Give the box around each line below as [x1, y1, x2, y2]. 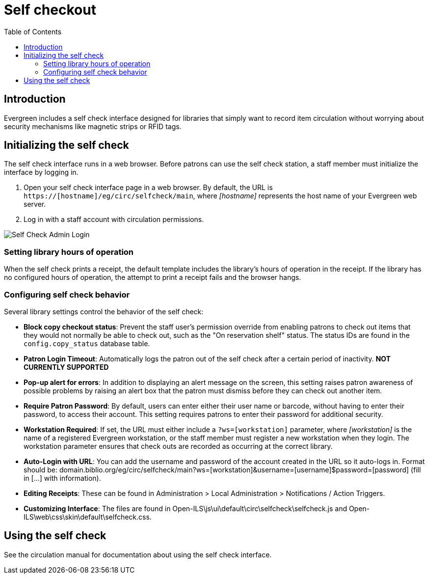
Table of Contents [4, 27, 62, 36]
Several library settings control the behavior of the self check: [4, 307, 204, 316]
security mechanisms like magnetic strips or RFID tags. [4, 122, 182, 131]
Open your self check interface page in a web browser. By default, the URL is [24, 183, 273, 192]
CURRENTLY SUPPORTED [24, 362, 109, 371]
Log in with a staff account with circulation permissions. [24, 215, 204, 224]
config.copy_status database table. [24, 339, 150, 348]
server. [24, 200, 46, 209]
